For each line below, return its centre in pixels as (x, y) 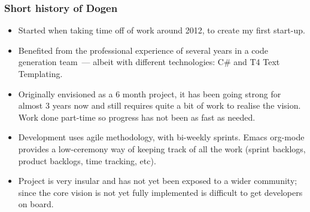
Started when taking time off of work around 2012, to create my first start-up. (162, 30)
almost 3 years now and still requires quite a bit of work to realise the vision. (159, 105)
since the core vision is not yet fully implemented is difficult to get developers (160, 192)
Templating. (40, 73)
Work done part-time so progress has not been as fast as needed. (137, 117)
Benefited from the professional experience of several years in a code (143, 50)
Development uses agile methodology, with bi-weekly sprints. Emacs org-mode (161, 137)
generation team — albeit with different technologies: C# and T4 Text (149, 62)
